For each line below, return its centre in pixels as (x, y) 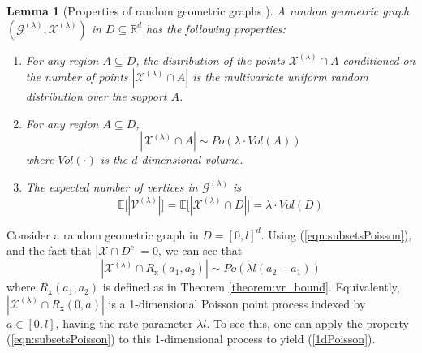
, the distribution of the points (210, 60)
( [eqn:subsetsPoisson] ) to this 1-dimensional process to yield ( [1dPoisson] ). (191, 339)
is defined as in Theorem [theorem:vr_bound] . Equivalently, (251, 287)
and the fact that (49, 250)
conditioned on (379, 60)
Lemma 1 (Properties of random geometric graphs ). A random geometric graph (208, 11)
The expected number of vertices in (112, 186)
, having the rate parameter (124, 323)
